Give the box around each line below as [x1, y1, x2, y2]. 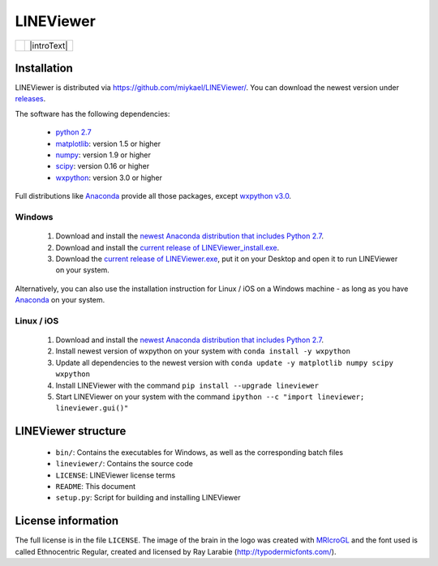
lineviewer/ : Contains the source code [55, 459, 194, 469]
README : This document [55, 481, 136, 491]
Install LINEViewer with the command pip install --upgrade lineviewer [55, 380, 320, 390]
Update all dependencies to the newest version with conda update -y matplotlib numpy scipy [55, 358, 393, 367]
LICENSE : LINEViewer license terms [55, 470, 176, 480]
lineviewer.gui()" [55, 404, 129, 413]
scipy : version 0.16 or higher [55, 161, 150, 171]
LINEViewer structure [15, 424, 127, 438]
